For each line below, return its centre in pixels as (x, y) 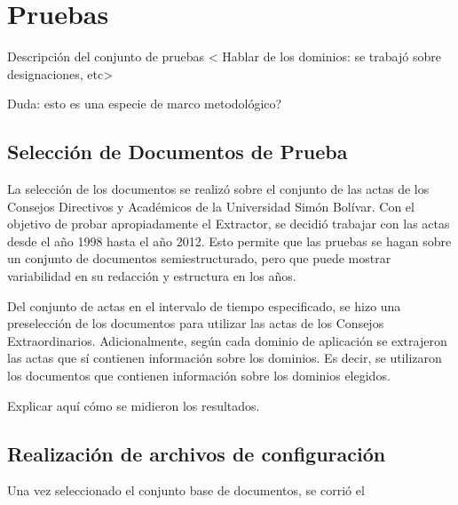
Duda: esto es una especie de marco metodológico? (145, 104)
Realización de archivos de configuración (197, 453)
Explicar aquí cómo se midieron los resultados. (134, 405)
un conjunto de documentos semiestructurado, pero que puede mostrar (199, 258)
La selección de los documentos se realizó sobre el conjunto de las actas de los (218, 189)
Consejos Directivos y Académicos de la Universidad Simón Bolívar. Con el (211, 206)
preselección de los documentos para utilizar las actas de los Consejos (196, 323)
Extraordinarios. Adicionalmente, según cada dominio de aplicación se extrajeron (227, 340)
